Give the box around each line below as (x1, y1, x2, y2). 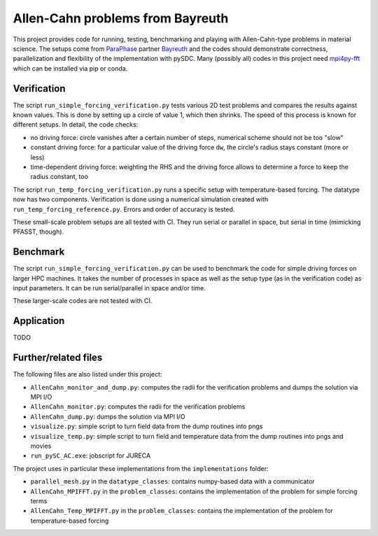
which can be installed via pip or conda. (13, 64, 128, 73)
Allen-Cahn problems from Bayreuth (13, 10, 229, 26)
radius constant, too (30, 172, 89, 181)
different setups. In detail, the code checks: (13, 120, 139, 129)
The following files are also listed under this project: (13, 370, 162, 379)
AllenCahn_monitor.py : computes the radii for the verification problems (30, 402, 246, 411)
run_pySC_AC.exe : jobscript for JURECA (30, 451, 150, 460)
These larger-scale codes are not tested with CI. (13, 297, 153, 305)
